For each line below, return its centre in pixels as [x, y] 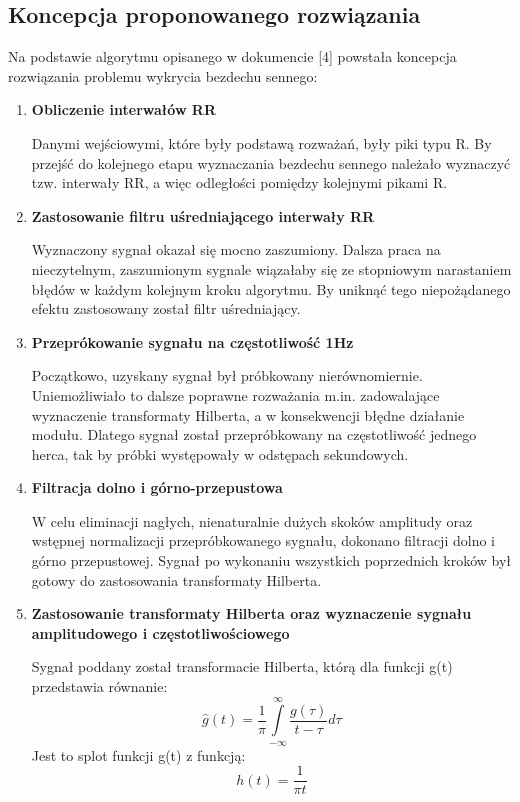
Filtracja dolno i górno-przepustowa [157, 487]
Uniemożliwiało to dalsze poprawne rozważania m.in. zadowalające [235, 394]
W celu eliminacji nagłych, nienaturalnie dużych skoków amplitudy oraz [252, 520]
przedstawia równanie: [99, 686]
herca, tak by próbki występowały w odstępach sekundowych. [220, 453]
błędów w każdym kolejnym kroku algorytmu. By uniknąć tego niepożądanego [271, 288]
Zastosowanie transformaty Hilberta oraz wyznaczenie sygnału [251, 613]
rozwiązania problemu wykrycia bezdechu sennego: [163, 75]
